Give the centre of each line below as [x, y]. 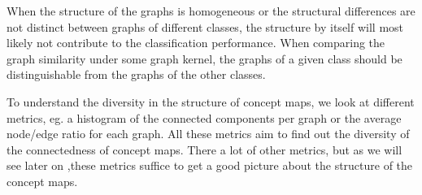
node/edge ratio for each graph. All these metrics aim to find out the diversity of [208, 134]
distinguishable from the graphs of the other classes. [136, 74]
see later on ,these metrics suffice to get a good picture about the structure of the [210, 165]
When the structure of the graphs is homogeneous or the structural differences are [211, 11]
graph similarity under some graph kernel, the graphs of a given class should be [204, 58]
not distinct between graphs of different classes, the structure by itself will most [205, 26]
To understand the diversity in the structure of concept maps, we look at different [211, 101]
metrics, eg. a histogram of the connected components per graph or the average [204, 117]
